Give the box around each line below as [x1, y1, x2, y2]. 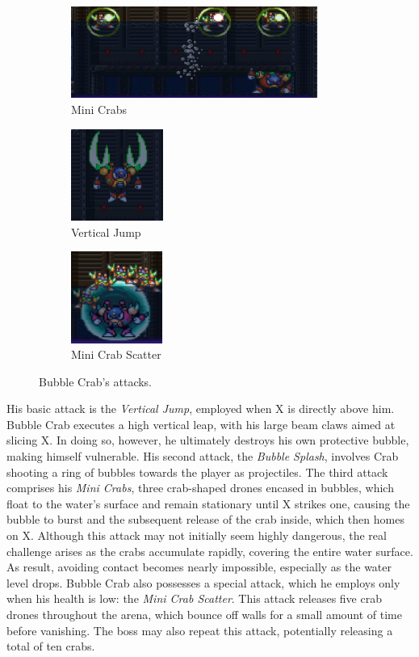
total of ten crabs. [6, 638, 95, 655]
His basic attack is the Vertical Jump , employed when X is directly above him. [6, 400, 395, 417]
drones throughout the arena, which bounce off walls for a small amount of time [6, 606, 402, 622]
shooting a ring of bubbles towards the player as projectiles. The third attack [6, 463, 388, 480]
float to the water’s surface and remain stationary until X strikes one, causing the [6, 495, 410, 512]
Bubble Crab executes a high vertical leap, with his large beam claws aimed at [6, 415, 396, 432]
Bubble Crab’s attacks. [39, 373, 152, 390]
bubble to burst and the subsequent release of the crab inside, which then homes [6, 511, 404, 528]
